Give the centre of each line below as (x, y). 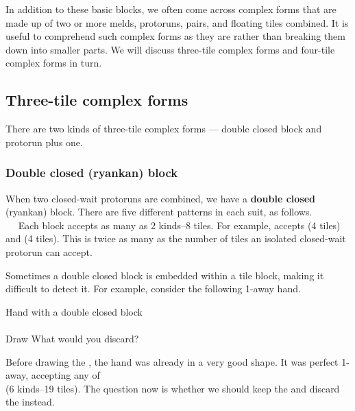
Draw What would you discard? (72, 338)
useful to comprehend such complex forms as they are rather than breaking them (175, 36)
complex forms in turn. (54, 63)
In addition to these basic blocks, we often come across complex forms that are (171, 9)
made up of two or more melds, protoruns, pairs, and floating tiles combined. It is (177, 22)
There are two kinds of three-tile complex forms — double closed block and (164, 129)
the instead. (30, 402)
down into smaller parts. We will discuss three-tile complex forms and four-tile (170, 49)
